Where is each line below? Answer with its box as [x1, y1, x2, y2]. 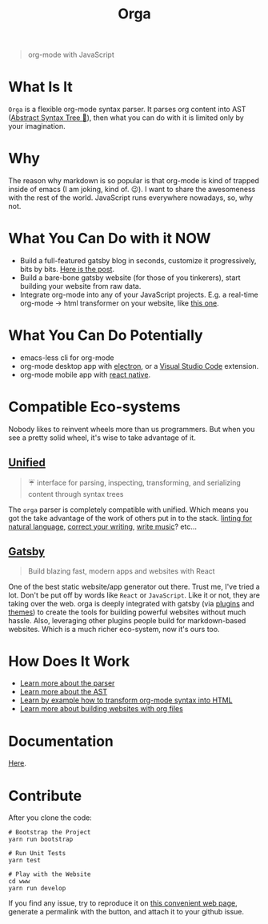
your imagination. [8, 122, 66, 131]
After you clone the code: [8, 813, 92, 822]
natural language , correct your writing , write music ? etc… [8, 522, 198, 531]
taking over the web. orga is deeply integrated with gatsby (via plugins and [8, 598, 254, 608]
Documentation [8, 732, 114, 750]
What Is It [8, 78, 74, 96]
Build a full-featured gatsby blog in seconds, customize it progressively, [19, 256, 257, 265]
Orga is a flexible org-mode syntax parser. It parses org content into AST [8, 105, 246, 114]
